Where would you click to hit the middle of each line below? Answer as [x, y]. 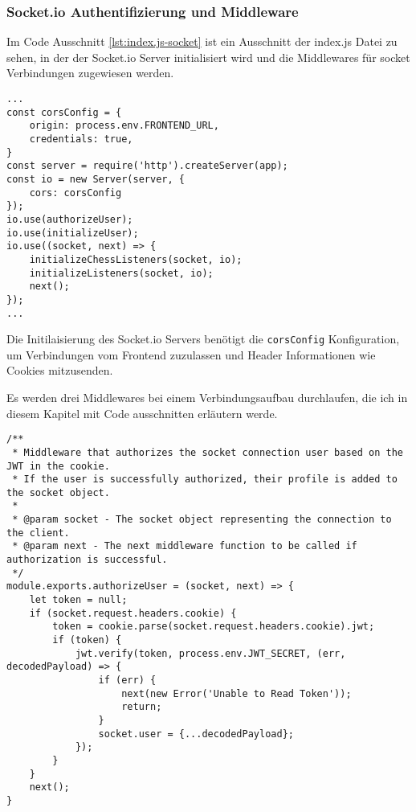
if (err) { [127, 680]
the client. [38, 533]
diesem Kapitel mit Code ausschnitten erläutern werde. [142, 413]
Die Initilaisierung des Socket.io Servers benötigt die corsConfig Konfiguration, [203, 339]
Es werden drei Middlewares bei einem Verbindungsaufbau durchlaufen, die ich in [207, 397]
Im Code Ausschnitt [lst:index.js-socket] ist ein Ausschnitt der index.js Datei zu [202, 41]
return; [142, 707]
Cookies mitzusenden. [60, 370]
